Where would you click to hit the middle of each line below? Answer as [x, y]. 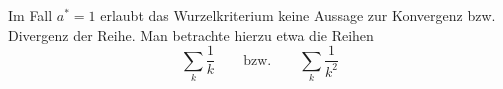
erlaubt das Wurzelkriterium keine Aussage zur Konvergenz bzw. [298, 15]
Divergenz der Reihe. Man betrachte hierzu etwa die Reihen [191, 34]
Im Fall [30, 15]
